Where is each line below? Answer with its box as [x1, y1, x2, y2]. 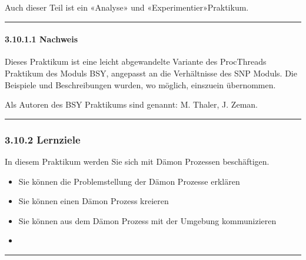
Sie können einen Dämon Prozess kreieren [18, 195, 169, 207]
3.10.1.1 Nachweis [5, 33, 78, 45]
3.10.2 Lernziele [5, 132, 81, 146]
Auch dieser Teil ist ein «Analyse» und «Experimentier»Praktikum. [5, 1, 249, 13]
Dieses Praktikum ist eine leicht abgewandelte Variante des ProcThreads [5, 55, 267, 68]
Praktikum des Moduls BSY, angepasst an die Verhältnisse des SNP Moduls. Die [5, 66, 297, 79]
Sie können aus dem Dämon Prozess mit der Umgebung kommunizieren [18, 214, 277, 226]
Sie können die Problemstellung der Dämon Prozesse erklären [18, 175, 240, 187]
